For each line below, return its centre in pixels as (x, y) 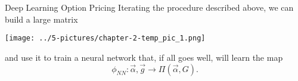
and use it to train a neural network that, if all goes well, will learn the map (144, 57)
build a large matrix (41, 19)
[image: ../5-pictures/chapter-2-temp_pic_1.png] (105, 38)
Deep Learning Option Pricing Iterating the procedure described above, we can (149, 7)
